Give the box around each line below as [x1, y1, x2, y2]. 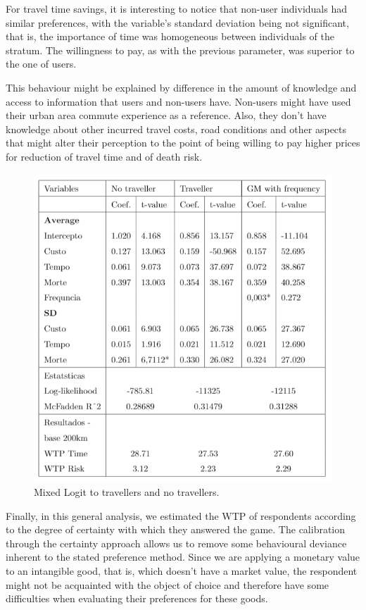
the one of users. [6, 56, 77, 71]
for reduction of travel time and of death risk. [6, 149, 203, 163]
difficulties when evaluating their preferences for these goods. [6, 591, 268, 606]
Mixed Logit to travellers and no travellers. [34, 485, 220, 499]
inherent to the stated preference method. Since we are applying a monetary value [6, 549, 360, 564]
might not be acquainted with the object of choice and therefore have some [6, 577, 329, 592]
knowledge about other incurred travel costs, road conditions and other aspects [6, 121, 347, 136]
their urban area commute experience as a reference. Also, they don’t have [6, 108, 327, 123]
